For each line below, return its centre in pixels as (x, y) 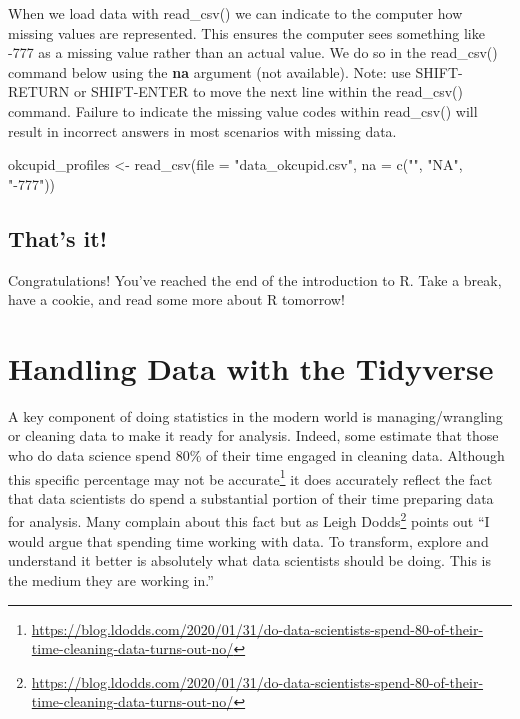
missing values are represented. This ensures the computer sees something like (246, 32)
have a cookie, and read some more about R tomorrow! (176, 299)
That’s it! (58, 237)
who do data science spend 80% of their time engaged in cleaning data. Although (256, 455)
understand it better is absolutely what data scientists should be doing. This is (250, 560)
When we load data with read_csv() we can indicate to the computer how (235, 13)
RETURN (39, 91)
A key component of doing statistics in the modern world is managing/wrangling (255, 415)
